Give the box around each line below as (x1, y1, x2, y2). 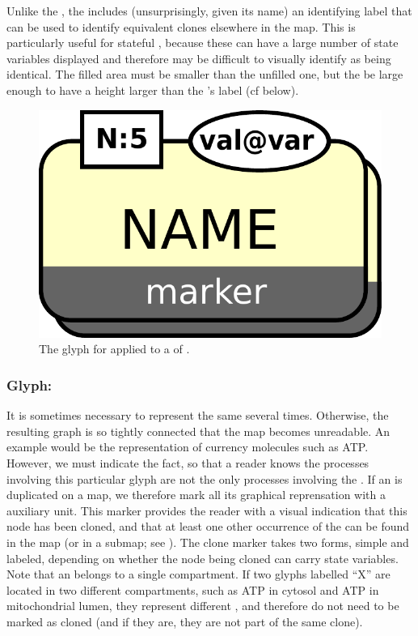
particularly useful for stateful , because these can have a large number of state (6, 34, 399, 51)
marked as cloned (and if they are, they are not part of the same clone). (6, 613, 363, 630)
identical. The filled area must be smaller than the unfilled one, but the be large (6, 66, 403, 83)
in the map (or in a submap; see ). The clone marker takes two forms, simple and (6, 533, 409, 550)
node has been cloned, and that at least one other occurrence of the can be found (6, 518, 410, 535)
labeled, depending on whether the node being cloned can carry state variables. (6, 549, 399, 566)
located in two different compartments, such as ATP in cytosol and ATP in (6, 581, 379, 598)
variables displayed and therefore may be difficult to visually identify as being (6, 49, 391, 66)
